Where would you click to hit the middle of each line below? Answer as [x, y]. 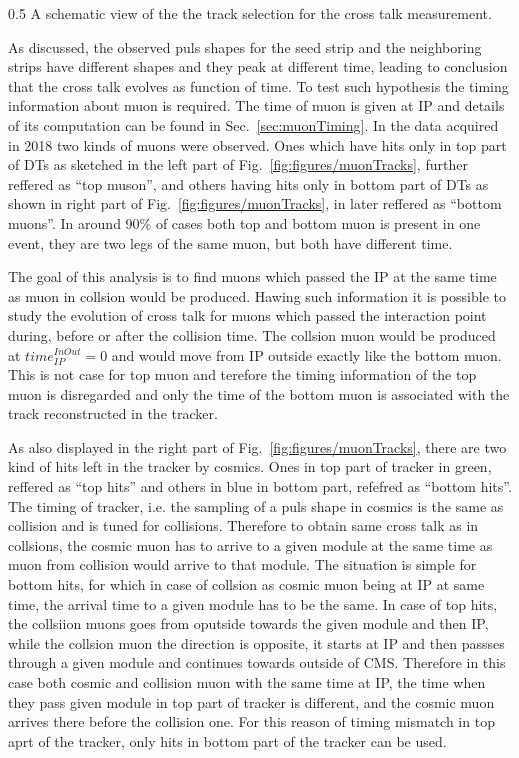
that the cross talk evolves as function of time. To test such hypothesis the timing [258, 85]
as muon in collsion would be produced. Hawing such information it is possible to [257, 295]
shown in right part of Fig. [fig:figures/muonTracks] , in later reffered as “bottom [255, 203]
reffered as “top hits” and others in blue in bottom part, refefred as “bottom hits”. [260, 486]
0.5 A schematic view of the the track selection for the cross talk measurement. [250, 13]
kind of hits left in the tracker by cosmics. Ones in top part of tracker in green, [250, 466]
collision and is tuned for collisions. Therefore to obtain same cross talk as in [243, 525]
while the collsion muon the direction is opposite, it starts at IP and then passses [256, 642]
